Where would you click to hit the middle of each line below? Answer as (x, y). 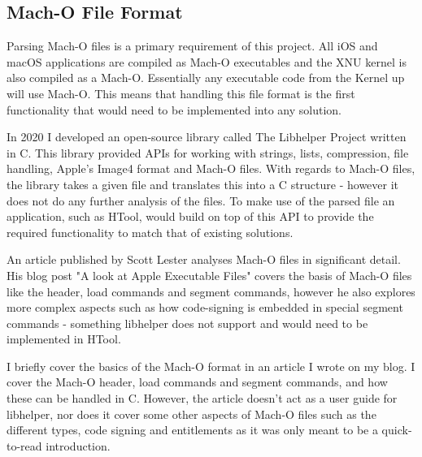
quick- (397, 430)
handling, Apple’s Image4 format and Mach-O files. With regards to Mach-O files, (211, 168)
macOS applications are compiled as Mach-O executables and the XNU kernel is (207, 61)
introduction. (78, 445)
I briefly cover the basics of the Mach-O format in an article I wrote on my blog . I (211, 366)
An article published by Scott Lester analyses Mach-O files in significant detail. (204, 259)
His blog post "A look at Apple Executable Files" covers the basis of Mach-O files (209, 275)
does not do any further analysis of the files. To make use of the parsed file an (201, 200)
